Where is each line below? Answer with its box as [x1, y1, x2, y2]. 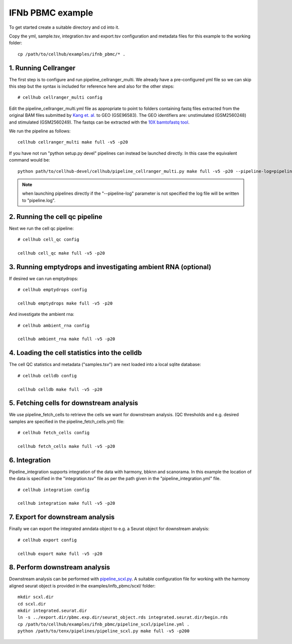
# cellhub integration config [18, 487, 90, 493]
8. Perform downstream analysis [9, 563, 110, 571]
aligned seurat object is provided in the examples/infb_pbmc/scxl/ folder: [9, 583, 156, 589]
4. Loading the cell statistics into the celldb [9, 349, 142, 357]
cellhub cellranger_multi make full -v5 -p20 [18, 139, 128, 145]
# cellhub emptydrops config [18, 287, 87, 293]
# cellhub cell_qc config [18, 237, 80, 242]
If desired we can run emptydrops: [9, 276, 78, 281]
